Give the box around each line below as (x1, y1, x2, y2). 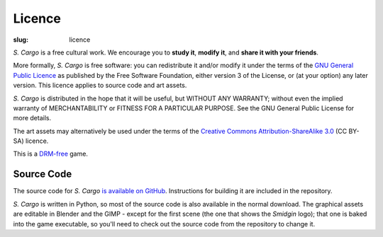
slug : (13, 35, 28, 44)
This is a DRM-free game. (13, 149, 89, 158)
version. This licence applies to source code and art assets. (13, 81, 187, 90)
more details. (13, 114, 52, 122)
